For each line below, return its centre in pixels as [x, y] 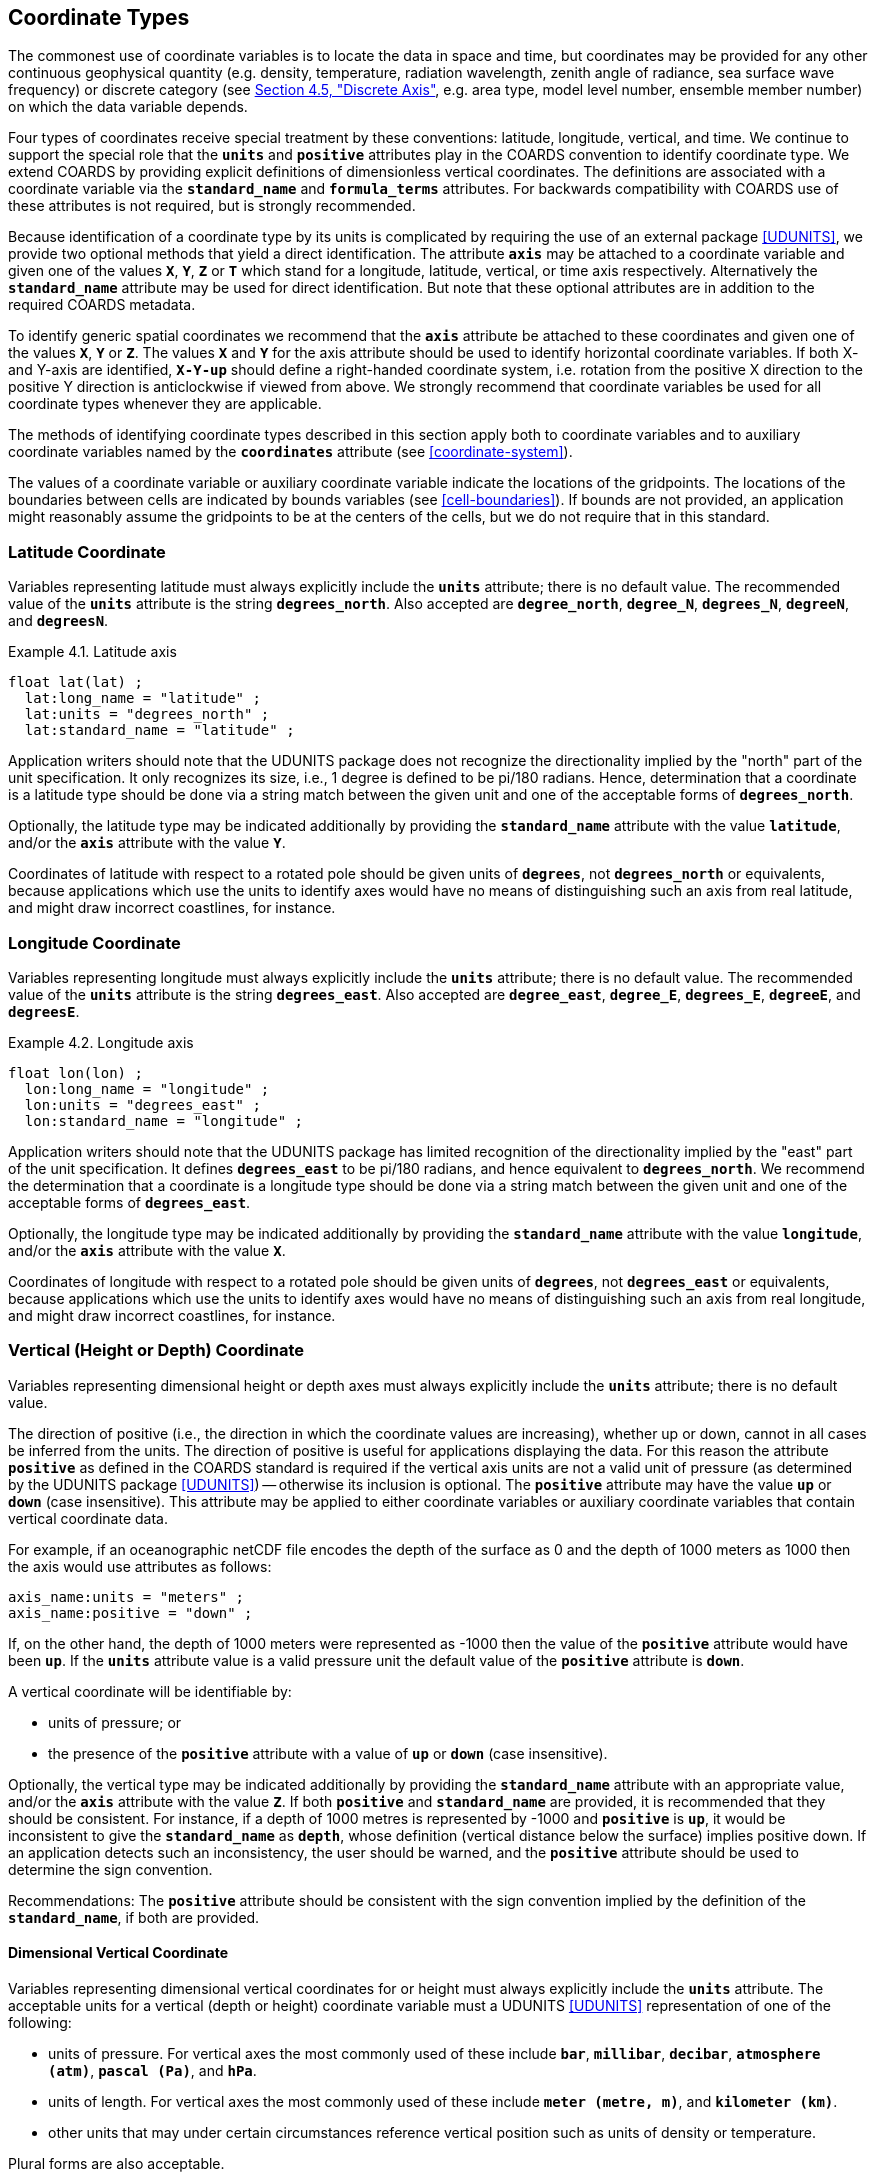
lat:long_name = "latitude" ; [142, 698]
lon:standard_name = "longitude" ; [164, 1120]
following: [40, 2022]
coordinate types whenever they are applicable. [165, 404]
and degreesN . [58, 621]
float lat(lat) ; [75, 682]
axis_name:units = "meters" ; [126, 1596]
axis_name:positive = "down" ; [130, 1612]
